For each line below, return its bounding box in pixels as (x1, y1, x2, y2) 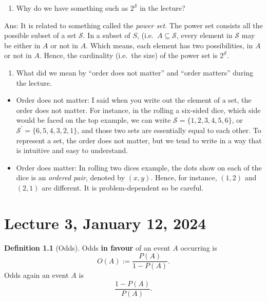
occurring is (180, 242, 217, 253)
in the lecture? (140, 3, 185, 13)
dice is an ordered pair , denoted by (16, 172, 125, 183)
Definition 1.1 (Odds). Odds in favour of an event (4, 242, 170, 253)
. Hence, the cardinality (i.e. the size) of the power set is (39, 50, 218, 61)
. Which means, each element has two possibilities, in (86, 40, 253, 50)
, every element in (176, 30, 233, 41)
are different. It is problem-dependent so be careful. (42, 182, 204, 193)
